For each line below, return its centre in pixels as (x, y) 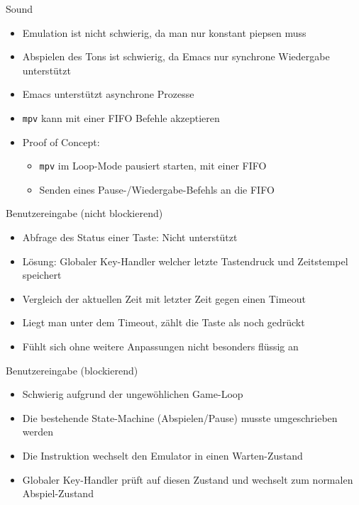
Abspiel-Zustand (58, 493)
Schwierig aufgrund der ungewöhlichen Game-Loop (133, 394)
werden (38, 432)
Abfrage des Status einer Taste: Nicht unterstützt (130, 237)
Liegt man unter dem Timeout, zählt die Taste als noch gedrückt (164, 322)
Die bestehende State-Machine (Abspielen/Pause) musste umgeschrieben (180, 417)
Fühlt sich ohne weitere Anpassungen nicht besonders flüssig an (160, 346)
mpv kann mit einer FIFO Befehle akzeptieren (121, 117)
